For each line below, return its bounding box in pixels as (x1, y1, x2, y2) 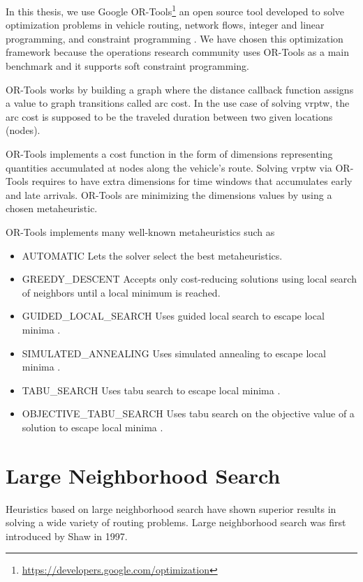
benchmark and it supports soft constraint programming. (6, 59, 249, 73)
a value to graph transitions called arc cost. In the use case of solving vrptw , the (6, 96, 350, 110)
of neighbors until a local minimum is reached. (22, 285, 221, 299)
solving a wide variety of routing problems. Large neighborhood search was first (6, 515, 346, 530)
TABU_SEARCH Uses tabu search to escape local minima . (22, 382, 281, 397)
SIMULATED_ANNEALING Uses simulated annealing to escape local (22, 345, 326, 360)
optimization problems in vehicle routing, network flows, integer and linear (6, 17, 325, 32)
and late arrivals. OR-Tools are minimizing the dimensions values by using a (6, 187, 332, 202)
